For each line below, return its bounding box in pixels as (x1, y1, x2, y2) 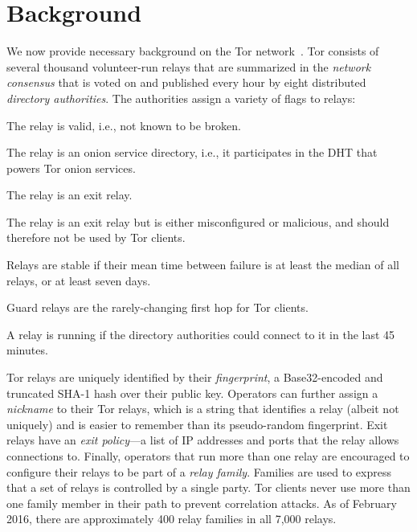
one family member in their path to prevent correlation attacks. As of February (6, 494, 397, 511)
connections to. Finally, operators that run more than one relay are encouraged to (6, 448, 410, 464)
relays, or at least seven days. (6, 272, 151, 289)
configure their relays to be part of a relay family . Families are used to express (6, 463, 391, 480)
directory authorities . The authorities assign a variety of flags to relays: (6, 89, 356, 106)
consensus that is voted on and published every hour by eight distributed (6, 74, 366, 91)
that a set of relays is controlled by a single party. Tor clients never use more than (6, 479, 411, 496)
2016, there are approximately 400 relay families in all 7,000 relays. (6, 510, 337, 527)
